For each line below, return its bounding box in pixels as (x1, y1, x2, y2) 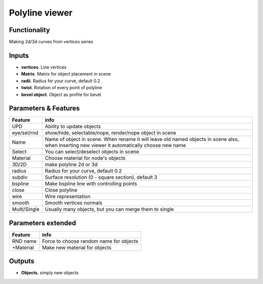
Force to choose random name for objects (42, 238, 139, 245)
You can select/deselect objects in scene (44, 149, 139, 155)
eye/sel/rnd (12, 130, 38, 136)
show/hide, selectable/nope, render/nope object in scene (44, 130, 176, 136)
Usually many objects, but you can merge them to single (44, 206, 174, 213)
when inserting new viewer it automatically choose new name (44, 142, 186, 149)
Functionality (9, 26, 50, 34)
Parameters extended (9, 219, 76, 227)
